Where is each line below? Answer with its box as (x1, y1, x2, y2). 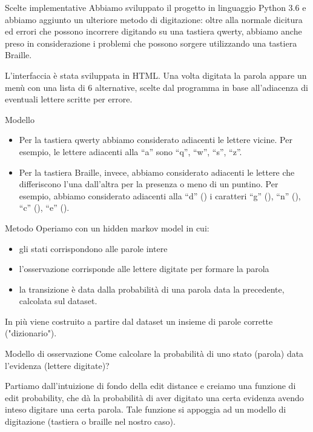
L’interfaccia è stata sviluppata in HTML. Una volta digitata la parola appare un (5, 68, 307, 81)
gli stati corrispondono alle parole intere (19, 242, 168, 254)
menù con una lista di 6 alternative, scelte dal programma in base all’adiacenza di (5, 81, 308, 93)
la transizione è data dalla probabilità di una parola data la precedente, (19, 282, 285, 295)
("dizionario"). (5, 327, 57, 339)
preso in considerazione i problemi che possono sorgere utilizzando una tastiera (5, 36, 297, 49)
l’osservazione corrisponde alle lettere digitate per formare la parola (19, 262, 269, 275)
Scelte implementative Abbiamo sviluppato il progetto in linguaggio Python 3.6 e (5, 1, 306, 13)
